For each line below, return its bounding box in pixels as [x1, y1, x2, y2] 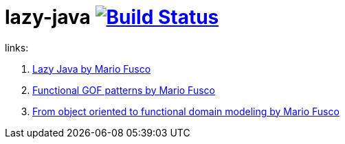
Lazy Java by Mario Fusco [32, 62, 151, 75]
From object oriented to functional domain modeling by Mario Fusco [32, 105, 340, 117]
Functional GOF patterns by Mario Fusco [32, 84, 215, 96]
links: [5, 41, 29, 53]
